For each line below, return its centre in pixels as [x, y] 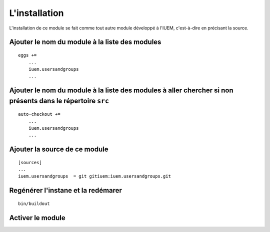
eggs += [27, 55]
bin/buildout [34, 204]
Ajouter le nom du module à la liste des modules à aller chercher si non [121, 90]
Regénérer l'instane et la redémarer [66, 190]
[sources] [30, 162]
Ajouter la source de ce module [59, 149]
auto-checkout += [39, 114]
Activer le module [37, 218]
